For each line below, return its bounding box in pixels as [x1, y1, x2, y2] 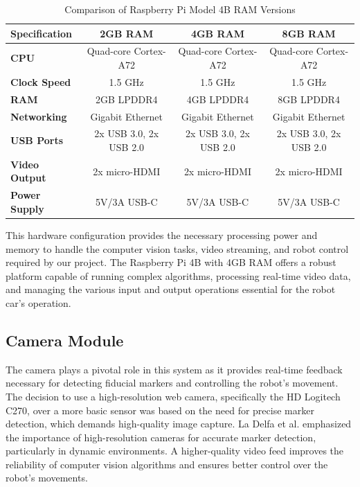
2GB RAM [100, 26, 154, 40]
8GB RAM [282, 26, 336, 40]
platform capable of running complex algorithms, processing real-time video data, [6, 268, 351, 283]
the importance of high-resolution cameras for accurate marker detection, [6, 430, 316, 444]
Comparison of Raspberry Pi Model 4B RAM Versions [64, 2, 296, 16]
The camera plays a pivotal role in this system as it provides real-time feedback [6, 362, 343, 376]
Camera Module [6, 329, 124, 351]
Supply [10, 201, 44, 215]
